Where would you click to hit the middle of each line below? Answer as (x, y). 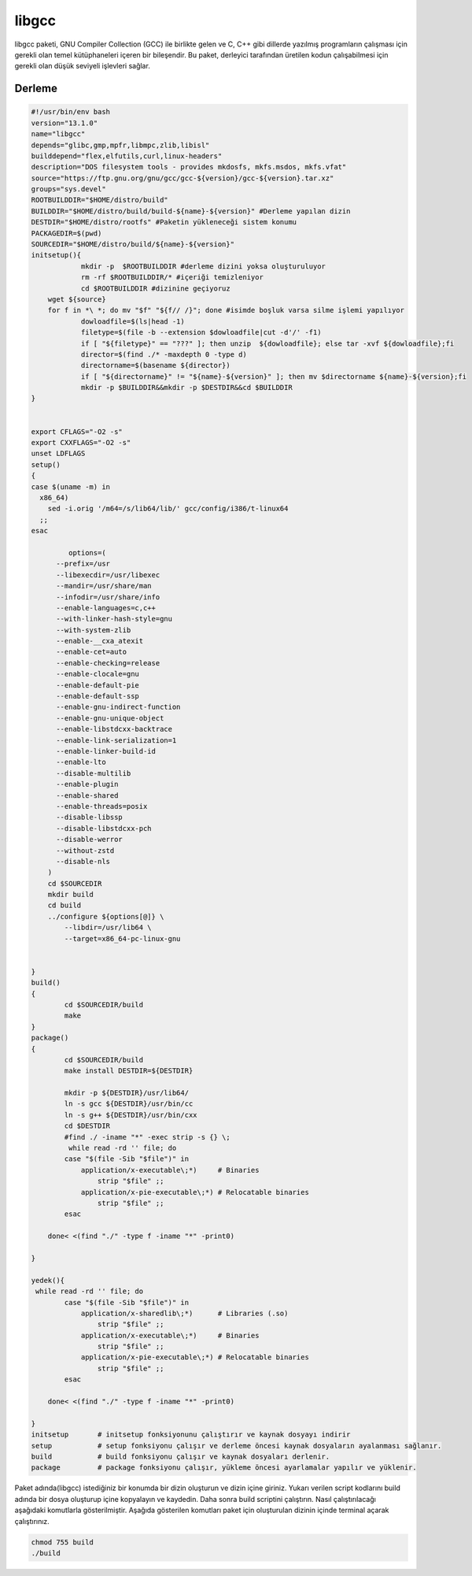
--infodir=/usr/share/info (108, 597)
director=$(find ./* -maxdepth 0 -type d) (164, 354)
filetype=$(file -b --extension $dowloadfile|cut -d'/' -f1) (201, 332)
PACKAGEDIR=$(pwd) (66, 233)
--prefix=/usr (83, 564)
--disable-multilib (94, 773)
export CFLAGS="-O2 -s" (77, 432)
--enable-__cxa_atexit (100, 641)
